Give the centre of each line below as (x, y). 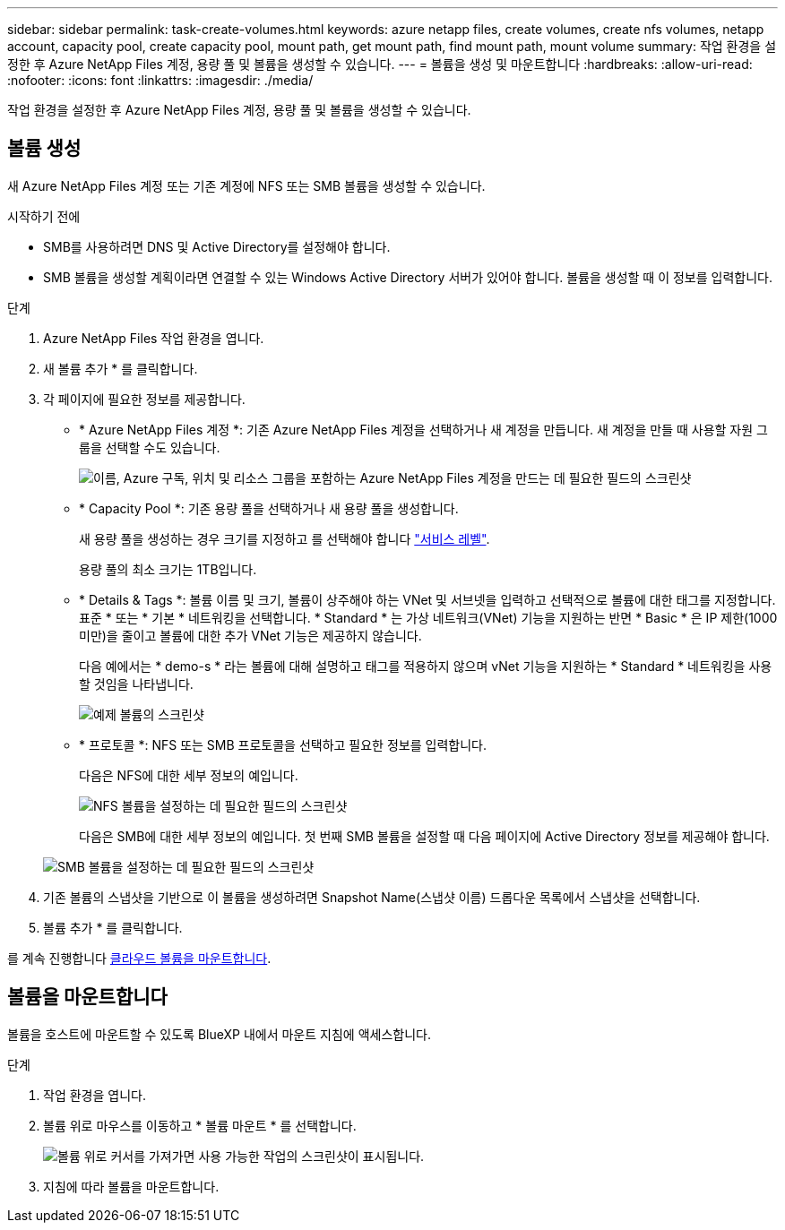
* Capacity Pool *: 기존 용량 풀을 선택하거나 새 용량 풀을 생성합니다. (269, 508)
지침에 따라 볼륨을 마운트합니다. (131, 1186)
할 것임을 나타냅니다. (136, 684)
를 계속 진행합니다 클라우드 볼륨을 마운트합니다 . (139, 958)
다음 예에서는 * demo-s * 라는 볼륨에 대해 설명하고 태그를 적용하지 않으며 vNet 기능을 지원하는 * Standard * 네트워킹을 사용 (426, 666)
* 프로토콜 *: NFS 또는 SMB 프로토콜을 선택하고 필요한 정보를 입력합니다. (283, 744)
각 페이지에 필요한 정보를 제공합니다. (144, 399)
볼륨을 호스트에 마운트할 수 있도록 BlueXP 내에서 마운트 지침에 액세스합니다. (219, 1034)
